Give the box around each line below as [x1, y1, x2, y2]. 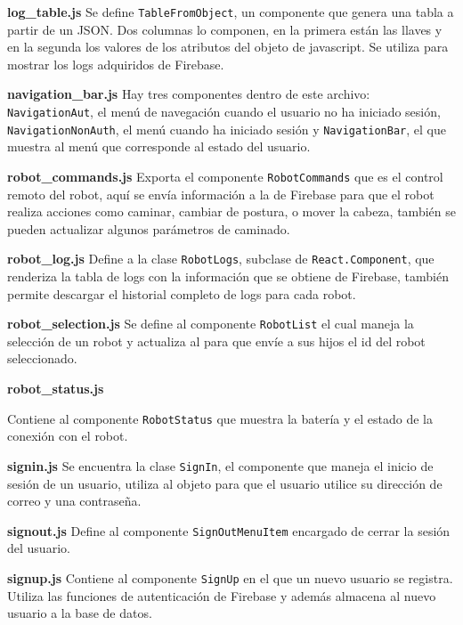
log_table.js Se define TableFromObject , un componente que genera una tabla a [7, 3, 454, 20]
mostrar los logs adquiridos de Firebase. [7, 54, 224, 73]
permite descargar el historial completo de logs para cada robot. [7, 284, 356, 303]
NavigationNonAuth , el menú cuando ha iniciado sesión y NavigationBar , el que [7, 119, 446, 138]
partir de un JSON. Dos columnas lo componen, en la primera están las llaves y [7, 20, 443, 38]
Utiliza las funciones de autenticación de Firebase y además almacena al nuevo [7, 586, 436, 605]
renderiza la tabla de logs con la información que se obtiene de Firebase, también [7, 267, 450, 286]
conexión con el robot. [7, 426, 128, 445]
